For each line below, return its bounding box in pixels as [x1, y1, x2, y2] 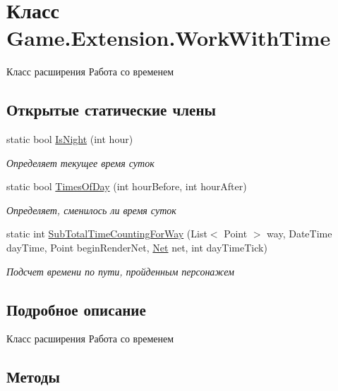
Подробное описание [6, 298, 146, 320]
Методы [6, 366, 60, 387]
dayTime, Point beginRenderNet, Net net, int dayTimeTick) [6, 240, 267, 255]
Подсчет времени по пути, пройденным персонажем [6, 263, 235, 278]
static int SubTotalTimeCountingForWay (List [6, 226, 207, 241]
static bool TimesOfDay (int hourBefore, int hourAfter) [6, 179, 247, 194]
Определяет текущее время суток [6, 155, 155, 170]
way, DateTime [267, 226, 332, 241]
